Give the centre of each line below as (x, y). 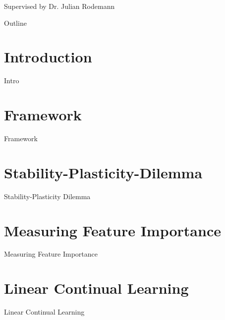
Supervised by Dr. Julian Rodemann (59, 6)
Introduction (48, 57)
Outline (15, 23)
